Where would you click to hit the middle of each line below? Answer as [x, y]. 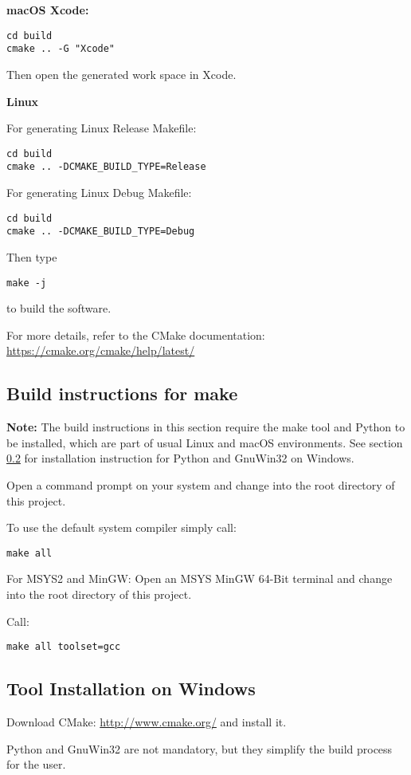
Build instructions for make [122, 393]
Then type [32, 256]
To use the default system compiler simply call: [121, 527]
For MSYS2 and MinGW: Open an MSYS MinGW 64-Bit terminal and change [200, 578]
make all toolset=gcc [64, 647]
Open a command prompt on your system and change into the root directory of [201, 484]
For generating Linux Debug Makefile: [99, 192]
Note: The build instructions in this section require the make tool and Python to [206, 427]
